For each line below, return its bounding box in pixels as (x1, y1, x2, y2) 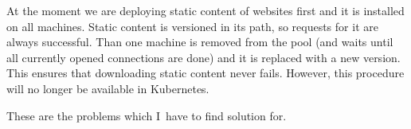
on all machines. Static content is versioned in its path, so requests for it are (6, 18, 378, 34)
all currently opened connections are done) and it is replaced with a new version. (6, 49, 401, 65)
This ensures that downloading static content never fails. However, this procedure (6, 64, 405, 81)
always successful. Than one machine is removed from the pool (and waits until (6, 33, 393, 50)
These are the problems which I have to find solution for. (6, 107, 287, 123)
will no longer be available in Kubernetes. (6, 80, 209, 96)
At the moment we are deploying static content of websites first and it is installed (6, 2, 405, 18)
